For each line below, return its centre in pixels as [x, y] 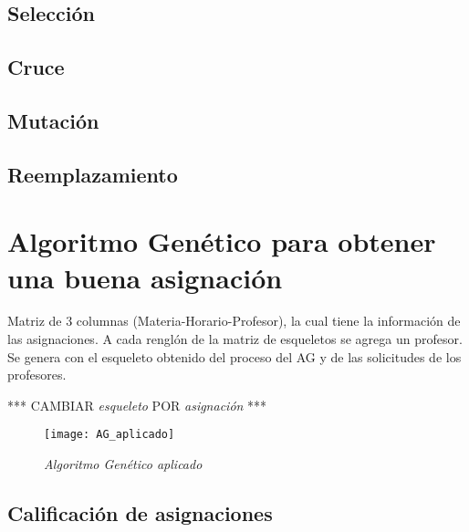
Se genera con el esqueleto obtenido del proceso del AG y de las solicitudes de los [234, 356]
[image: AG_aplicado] [109, 435]
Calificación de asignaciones [140, 513]
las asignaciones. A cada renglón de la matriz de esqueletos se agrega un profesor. [235, 339]
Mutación [53, 120]
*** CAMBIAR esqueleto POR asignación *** [137, 405]
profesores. [37, 375]
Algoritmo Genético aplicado [123, 464]
